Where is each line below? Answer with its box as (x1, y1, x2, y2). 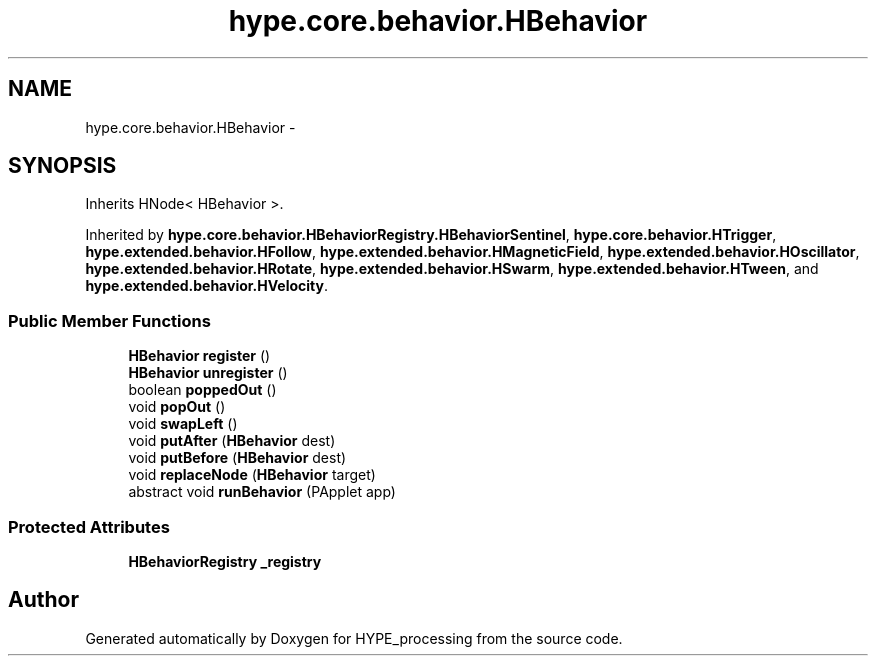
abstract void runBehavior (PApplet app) (128, 483, 396, 501)
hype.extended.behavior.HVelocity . (85, 277, 328, 295)
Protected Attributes (8, 516, 170, 537)
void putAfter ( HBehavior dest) (128, 432, 336, 450)
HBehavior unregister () (128, 364, 288, 382)
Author (8, 587, 79, 613)
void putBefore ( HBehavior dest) (128, 449, 347, 467)
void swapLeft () (128, 415, 238, 433)
